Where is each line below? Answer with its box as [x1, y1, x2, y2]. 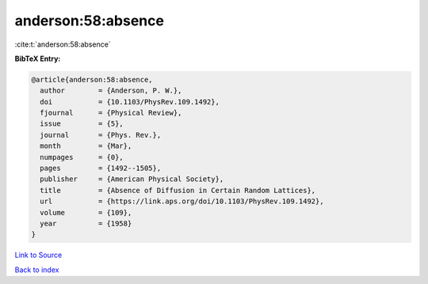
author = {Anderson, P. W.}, [40, 86, 182, 95]
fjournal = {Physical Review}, [40, 108, 182, 118]
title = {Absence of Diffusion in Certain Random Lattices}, [40, 186, 316, 195]
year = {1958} [40, 219, 132, 228]
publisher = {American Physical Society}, [40, 175, 224, 184]
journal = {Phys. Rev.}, [40, 131, 162, 139]
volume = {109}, [40, 208, 132, 217]
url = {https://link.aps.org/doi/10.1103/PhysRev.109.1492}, [40, 197, 324, 206]
